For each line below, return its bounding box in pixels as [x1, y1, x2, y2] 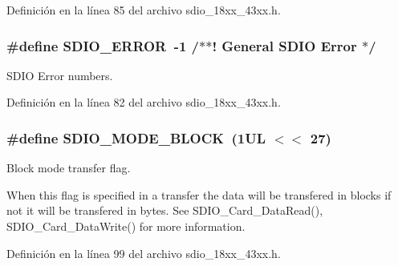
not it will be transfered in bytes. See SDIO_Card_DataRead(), [6, 202, 323, 219]
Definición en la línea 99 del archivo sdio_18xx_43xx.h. [6, 244, 281, 261]
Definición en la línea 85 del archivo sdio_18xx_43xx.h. [6, 2, 281, 18]
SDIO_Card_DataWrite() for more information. [6, 218, 246, 234]
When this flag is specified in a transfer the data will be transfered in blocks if [6, 186, 392, 203]
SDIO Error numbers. [6, 66, 113, 83]
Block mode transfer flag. [6, 159, 131, 176]
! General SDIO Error [212, 35, 357, 55]
